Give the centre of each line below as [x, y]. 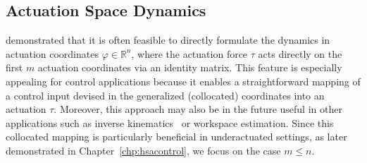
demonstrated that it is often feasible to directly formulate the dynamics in [168, 40]
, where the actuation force [189, 53]
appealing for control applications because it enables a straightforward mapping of [183, 81]
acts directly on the [300, 53]
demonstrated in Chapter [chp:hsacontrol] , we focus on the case [143, 150]
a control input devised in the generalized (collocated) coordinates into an [165, 95]
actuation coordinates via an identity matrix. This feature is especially [190, 67]
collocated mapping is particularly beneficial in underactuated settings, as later [176, 137]
